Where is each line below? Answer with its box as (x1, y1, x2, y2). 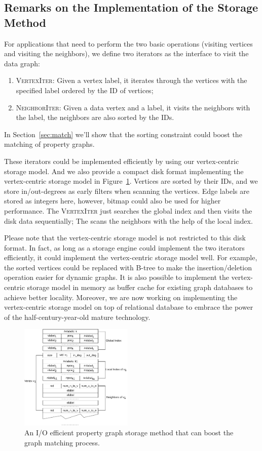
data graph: (4, 58, 40, 68)
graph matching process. (24, 437, 100, 448)
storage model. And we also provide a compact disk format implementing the (4, 166, 244, 176)
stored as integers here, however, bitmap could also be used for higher (4, 195, 221, 206)
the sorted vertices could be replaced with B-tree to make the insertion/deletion (4, 262, 252, 272)
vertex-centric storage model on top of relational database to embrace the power (4, 302, 253, 312)
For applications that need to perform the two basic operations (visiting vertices (4, 38, 253, 49)
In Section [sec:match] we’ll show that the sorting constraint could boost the (4, 129, 242, 139)
